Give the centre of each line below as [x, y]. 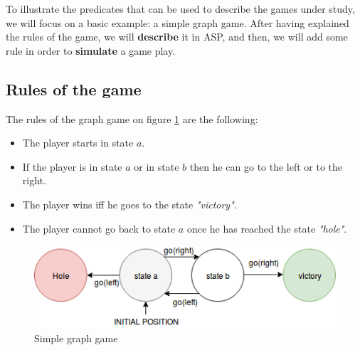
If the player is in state [72, 166]
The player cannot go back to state [99, 228]
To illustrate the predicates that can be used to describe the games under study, [180, 9]
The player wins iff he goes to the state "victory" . [129, 204]
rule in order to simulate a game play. [91, 50]
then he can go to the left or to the [266, 166]
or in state [157, 166]
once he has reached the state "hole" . [267, 228]
